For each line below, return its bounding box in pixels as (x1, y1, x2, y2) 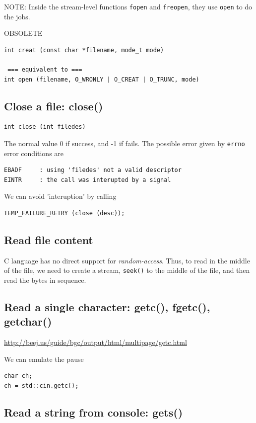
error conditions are (4, 148, 64, 158)
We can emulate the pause (4, 353, 84, 364)
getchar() (4, 314, 52, 329)
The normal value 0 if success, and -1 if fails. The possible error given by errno (4, 138, 245, 149)
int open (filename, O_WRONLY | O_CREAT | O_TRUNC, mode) (4, 76, 199, 83)
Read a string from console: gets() (4, 405, 183, 420)
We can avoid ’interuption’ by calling (4, 191, 117, 201)
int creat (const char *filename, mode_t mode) (4, 46, 164, 54)
